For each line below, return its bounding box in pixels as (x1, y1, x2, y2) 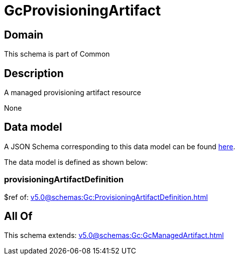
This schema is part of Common (4, 50, 110, 59)
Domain (4, 28, 44, 41)
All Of (4, 210, 33, 223)
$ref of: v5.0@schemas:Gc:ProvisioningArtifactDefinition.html (4, 192, 208, 201)
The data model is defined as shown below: (4, 157, 148, 166)
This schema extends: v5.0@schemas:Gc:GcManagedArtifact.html (4, 231, 224, 240)
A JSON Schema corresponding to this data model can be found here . (4, 142, 235, 151)
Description (4, 67, 64, 80)
